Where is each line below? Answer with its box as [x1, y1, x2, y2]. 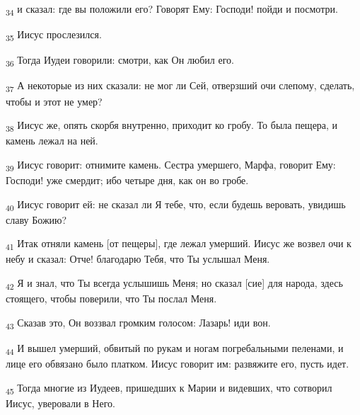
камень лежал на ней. [6, 133, 98, 148]
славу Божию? [6, 212, 67, 227]
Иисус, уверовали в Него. [6, 395, 115, 410]
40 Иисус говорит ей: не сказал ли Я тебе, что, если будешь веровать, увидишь [6, 196, 346, 213]
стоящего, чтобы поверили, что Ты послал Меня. [6, 291, 217, 306]
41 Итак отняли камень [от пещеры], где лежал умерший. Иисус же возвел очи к [6, 236, 352, 253]
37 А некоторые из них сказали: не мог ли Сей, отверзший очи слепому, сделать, [6, 78, 355, 95]
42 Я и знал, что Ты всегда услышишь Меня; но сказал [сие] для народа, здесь [6, 275, 343, 292]
